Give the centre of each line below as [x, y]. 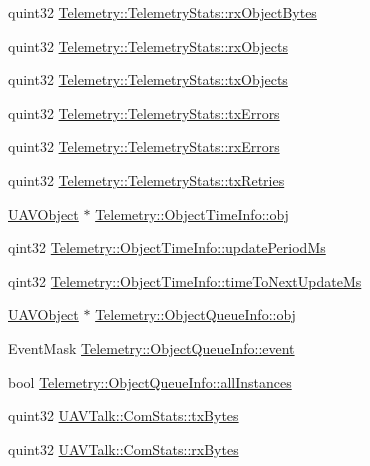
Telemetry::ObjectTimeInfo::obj [192, 213]
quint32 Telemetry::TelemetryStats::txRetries [146, 179]
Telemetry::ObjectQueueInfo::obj [195, 314]
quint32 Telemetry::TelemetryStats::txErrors [144, 112]
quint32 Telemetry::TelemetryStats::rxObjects [148, 45]
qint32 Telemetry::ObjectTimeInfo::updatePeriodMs [167, 247]
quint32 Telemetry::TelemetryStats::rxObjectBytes [162, 12]
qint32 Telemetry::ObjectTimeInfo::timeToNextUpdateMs [185, 280]
